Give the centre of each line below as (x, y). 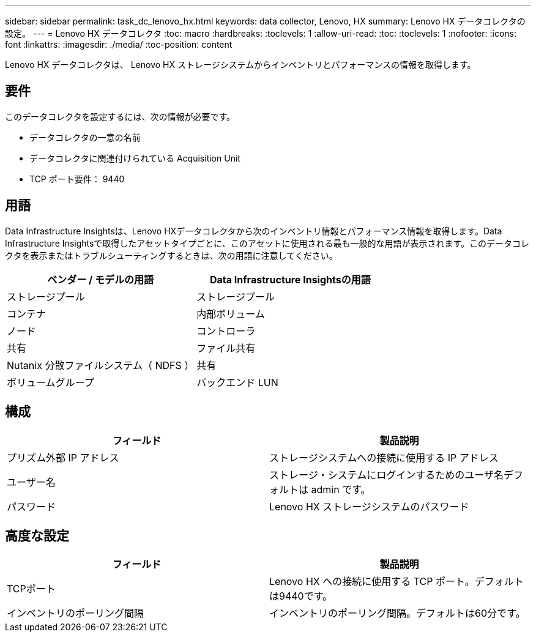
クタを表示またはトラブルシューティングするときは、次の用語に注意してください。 (171, 255)
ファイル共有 (226, 348)
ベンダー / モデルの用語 (100, 279)
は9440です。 (301, 596)
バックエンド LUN (237, 382)
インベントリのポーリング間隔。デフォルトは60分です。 (397, 613)
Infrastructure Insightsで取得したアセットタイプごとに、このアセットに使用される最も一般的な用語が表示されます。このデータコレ (267, 243)
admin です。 (341, 489)
